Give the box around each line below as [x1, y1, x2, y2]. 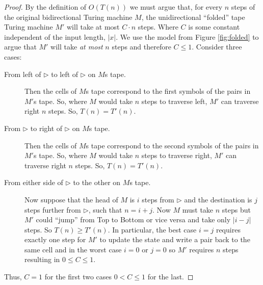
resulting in [24, 254, 60, 265]
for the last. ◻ [147, 271, 194, 282]
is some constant [188, 21, 240, 32]
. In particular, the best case [108, 224, 197, 235]
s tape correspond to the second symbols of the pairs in [86, 140, 259, 150]
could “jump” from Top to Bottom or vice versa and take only [36, 214, 231, 225]
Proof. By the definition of [4, 2, 87, 12]
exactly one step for [24, 234, 86, 245]
